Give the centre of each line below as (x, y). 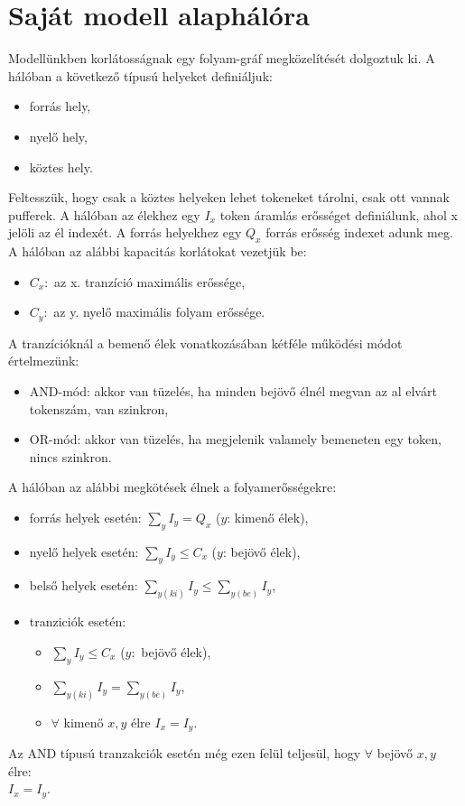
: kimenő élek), (268, 517)
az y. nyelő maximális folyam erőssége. (159, 312)
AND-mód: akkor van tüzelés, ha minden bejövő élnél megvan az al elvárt (233, 390)
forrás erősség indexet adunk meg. (359, 232)
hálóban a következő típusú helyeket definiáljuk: (140, 75)
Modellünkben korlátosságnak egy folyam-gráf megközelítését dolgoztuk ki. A (222, 58)
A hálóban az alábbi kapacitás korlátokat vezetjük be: (158, 251)
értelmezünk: (44, 361)
